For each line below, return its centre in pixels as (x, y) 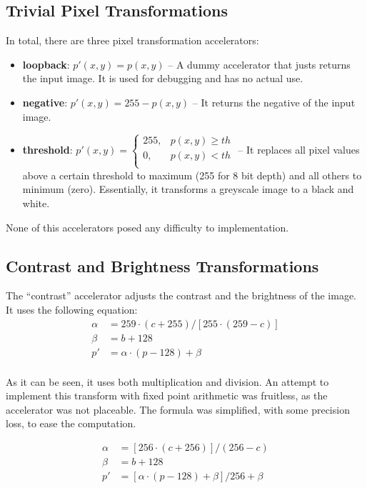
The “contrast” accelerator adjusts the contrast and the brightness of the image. (181, 295)
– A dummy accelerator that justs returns (259, 64)
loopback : (46, 64)
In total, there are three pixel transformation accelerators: (132, 40)
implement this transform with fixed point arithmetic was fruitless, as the (167, 395)
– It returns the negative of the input (274, 102)
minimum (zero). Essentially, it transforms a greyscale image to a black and (188, 189)
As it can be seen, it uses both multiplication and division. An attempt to (167, 381)
